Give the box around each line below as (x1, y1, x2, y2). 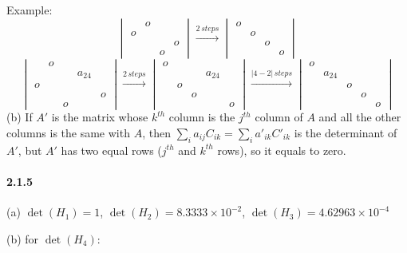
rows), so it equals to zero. (217, 141, 346, 158)
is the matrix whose (51, 109, 148, 125)
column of (255, 109, 303, 125)
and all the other (318, 109, 401, 125)
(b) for (6, 230, 39, 247)
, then (142, 124, 171, 140)
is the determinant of (294, 124, 397, 140)
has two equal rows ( (61, 141, 162, 158)
